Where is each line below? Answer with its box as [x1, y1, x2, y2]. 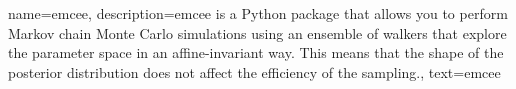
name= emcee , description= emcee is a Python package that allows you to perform [8, 3, 508, 23]
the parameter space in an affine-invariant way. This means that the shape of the [8, 42, 504, 63]
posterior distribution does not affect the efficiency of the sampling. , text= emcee [8, 61, 501, 82]
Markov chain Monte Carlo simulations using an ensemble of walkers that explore [8, 22, 507, 43]
